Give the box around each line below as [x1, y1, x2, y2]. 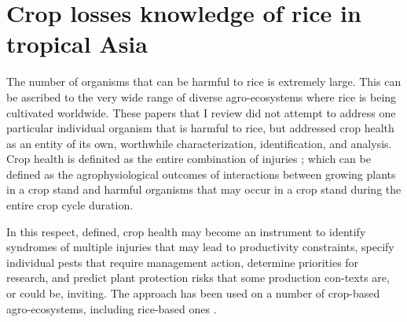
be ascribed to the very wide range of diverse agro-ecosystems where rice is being [6, 88, 397, 105]
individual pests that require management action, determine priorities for [6, 254, 359, 270]
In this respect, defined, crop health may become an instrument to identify [6, 223, 366, 239]
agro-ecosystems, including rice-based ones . [6, 300, 217, 316]
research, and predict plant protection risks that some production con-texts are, [6, 269, 390, 286]
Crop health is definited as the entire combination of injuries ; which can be [6, 150, 371, 167]
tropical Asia [6, 28, 148, 60]
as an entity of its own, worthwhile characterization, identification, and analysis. [6, 135, 392, 151]
